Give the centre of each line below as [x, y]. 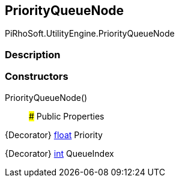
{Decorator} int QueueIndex [59, 153]
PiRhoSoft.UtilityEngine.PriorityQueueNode [90, 34]
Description [33, 54]
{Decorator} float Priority [54, 135]
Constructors [37, 77]
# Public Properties [67, 116]
